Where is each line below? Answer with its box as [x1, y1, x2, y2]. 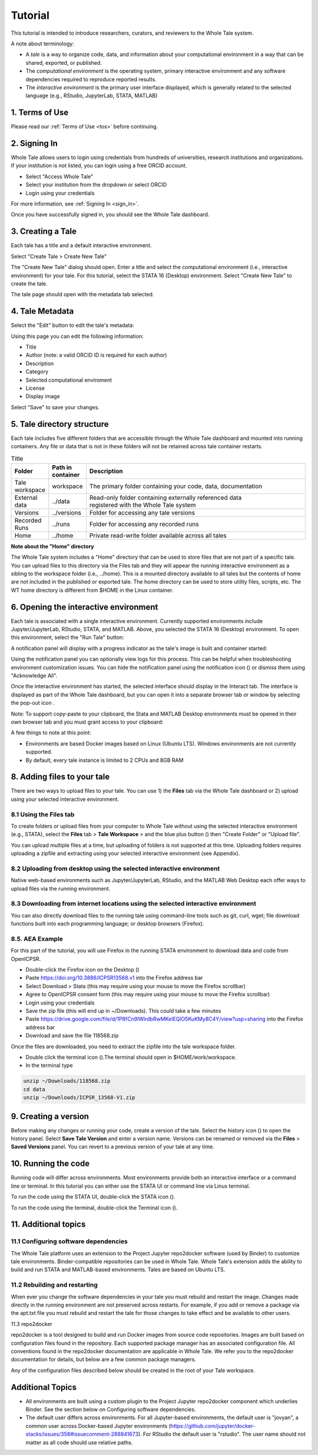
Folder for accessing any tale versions [89, 508, 196, 516]
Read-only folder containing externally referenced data [89, 493, 242, 502]
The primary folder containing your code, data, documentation [89, 482, 263, 490]
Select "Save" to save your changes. [11, 403, 100, 410]
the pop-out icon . [11, 700, 55, 707]
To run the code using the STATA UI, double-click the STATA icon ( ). [11, 1193, 175, 1201]
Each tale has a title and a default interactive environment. [11, 242, 152, 249]
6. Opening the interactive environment [11, 602, 158, 612]
